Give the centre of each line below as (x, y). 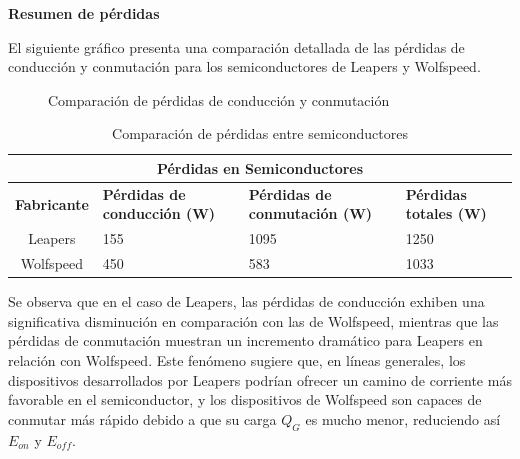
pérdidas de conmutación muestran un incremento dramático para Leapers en (245, 340)
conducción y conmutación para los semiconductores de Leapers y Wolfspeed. (244, 66)
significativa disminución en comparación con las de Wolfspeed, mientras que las (253, 320)
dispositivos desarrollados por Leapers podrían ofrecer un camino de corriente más (260, 379)
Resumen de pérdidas (84, 13)
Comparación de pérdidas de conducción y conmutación (219, 99)
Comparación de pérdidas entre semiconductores (260, 133)
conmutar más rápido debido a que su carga (142, 418)
